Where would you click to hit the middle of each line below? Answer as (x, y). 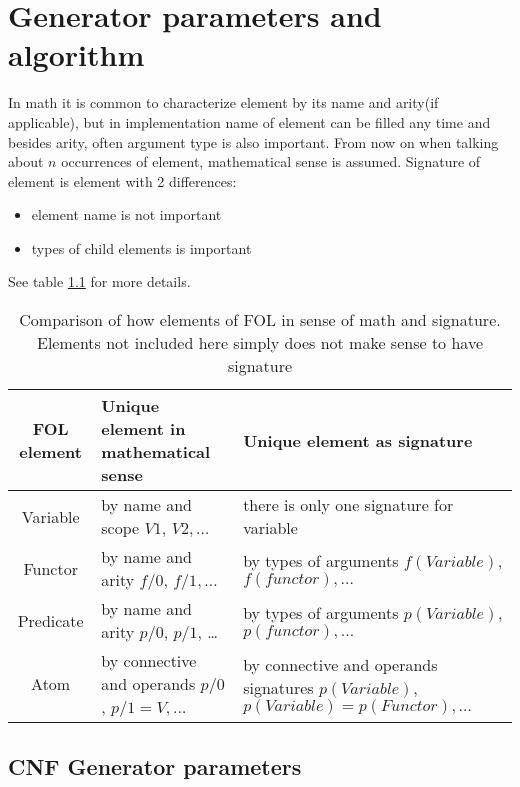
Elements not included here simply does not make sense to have (260, 343)
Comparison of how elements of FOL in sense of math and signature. (260, 320)
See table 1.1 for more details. (99, 281)
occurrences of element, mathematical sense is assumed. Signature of (271, 161)
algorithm (76, 54)
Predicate (50, 620)
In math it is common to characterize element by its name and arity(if (223, 102)
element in (143, 429)
